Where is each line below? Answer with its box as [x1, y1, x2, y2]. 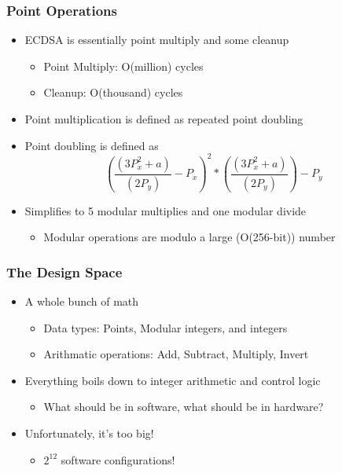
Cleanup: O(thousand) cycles [43, 84, 183, 101]
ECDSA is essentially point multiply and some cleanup [24, 31, 289, 48]
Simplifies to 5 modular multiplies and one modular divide [24, 202, 307, 218]
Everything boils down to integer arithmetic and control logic [24, 372, 321, 388]
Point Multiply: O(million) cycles [43, 57, 204, 74]
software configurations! [61, 451, 175, 467]
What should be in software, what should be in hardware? [43, 398, 324, 415]
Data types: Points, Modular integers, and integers [43, 319, 288, 335]
